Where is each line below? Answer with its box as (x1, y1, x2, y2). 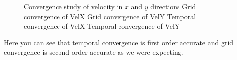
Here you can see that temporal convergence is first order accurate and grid (4, 37, 234, 47)
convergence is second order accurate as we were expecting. (4, 47, 183, 57)
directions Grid (150, 1, 196, 11)
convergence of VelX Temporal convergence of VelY (24, 21, 180, 31)
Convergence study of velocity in (24, 1, 123, 11)
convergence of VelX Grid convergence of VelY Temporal (24, 11, 196, 21)
